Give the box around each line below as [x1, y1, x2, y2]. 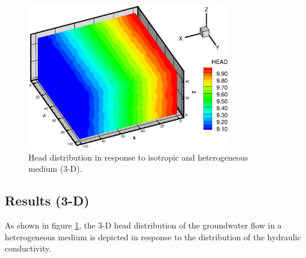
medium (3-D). [28, 162, 82, 175]
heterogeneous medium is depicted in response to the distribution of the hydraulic [5, 230, 301, 243]
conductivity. [5, 242, 51, 254]
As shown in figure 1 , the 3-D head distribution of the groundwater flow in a [5, 219, 282, 231]
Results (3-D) [5, 191, 90, 210]
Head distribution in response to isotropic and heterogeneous [28, 151, 249, 163]
